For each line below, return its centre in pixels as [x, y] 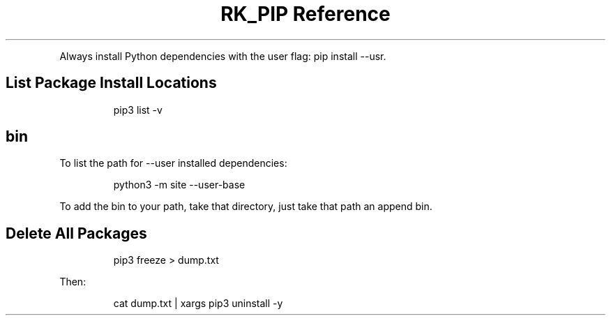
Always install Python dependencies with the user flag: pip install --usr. [223, 56]
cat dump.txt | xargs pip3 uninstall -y [198, 304]
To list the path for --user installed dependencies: [173, 163]
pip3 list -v [138, 110]
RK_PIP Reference [305, 14]
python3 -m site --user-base [179, 185]
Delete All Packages [76, 233]
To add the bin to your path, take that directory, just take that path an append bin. [246, 207]
